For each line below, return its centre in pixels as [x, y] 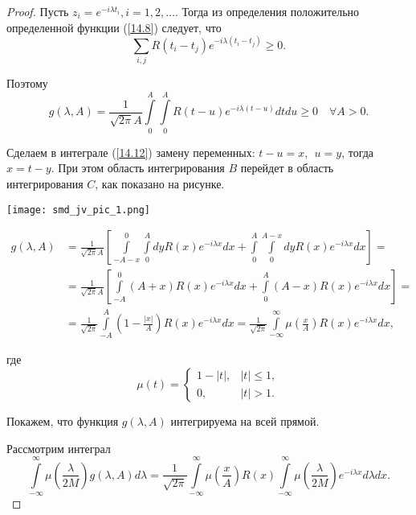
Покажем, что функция [63, 420]
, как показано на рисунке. [160, 183]
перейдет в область [287, 168]
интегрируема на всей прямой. [245, 420]
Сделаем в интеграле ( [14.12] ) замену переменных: [131, 152]
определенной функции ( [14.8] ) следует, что [114, 27]
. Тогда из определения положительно [267, 11]
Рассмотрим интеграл [59, 448]
